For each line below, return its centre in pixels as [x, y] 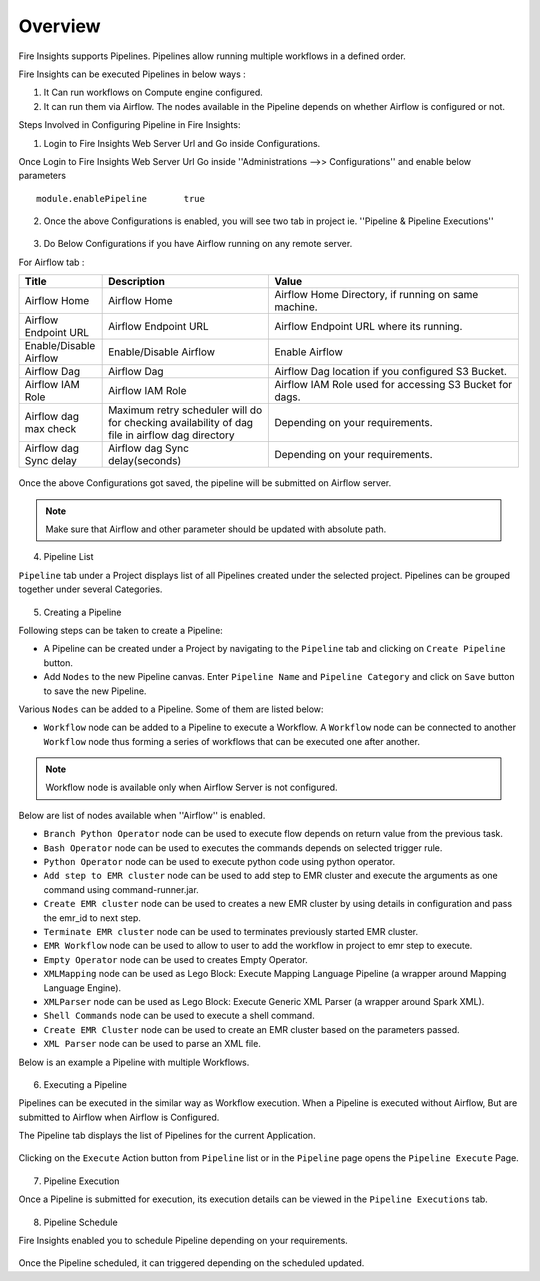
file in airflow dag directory [171, 435]
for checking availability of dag [181, 423]
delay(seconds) [145, 461]
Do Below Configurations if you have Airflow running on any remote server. [198, 244]
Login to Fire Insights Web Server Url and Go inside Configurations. [182, 143]
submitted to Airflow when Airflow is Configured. [119, 1117]
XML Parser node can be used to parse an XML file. [152, 1044]
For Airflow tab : [51, 262]
